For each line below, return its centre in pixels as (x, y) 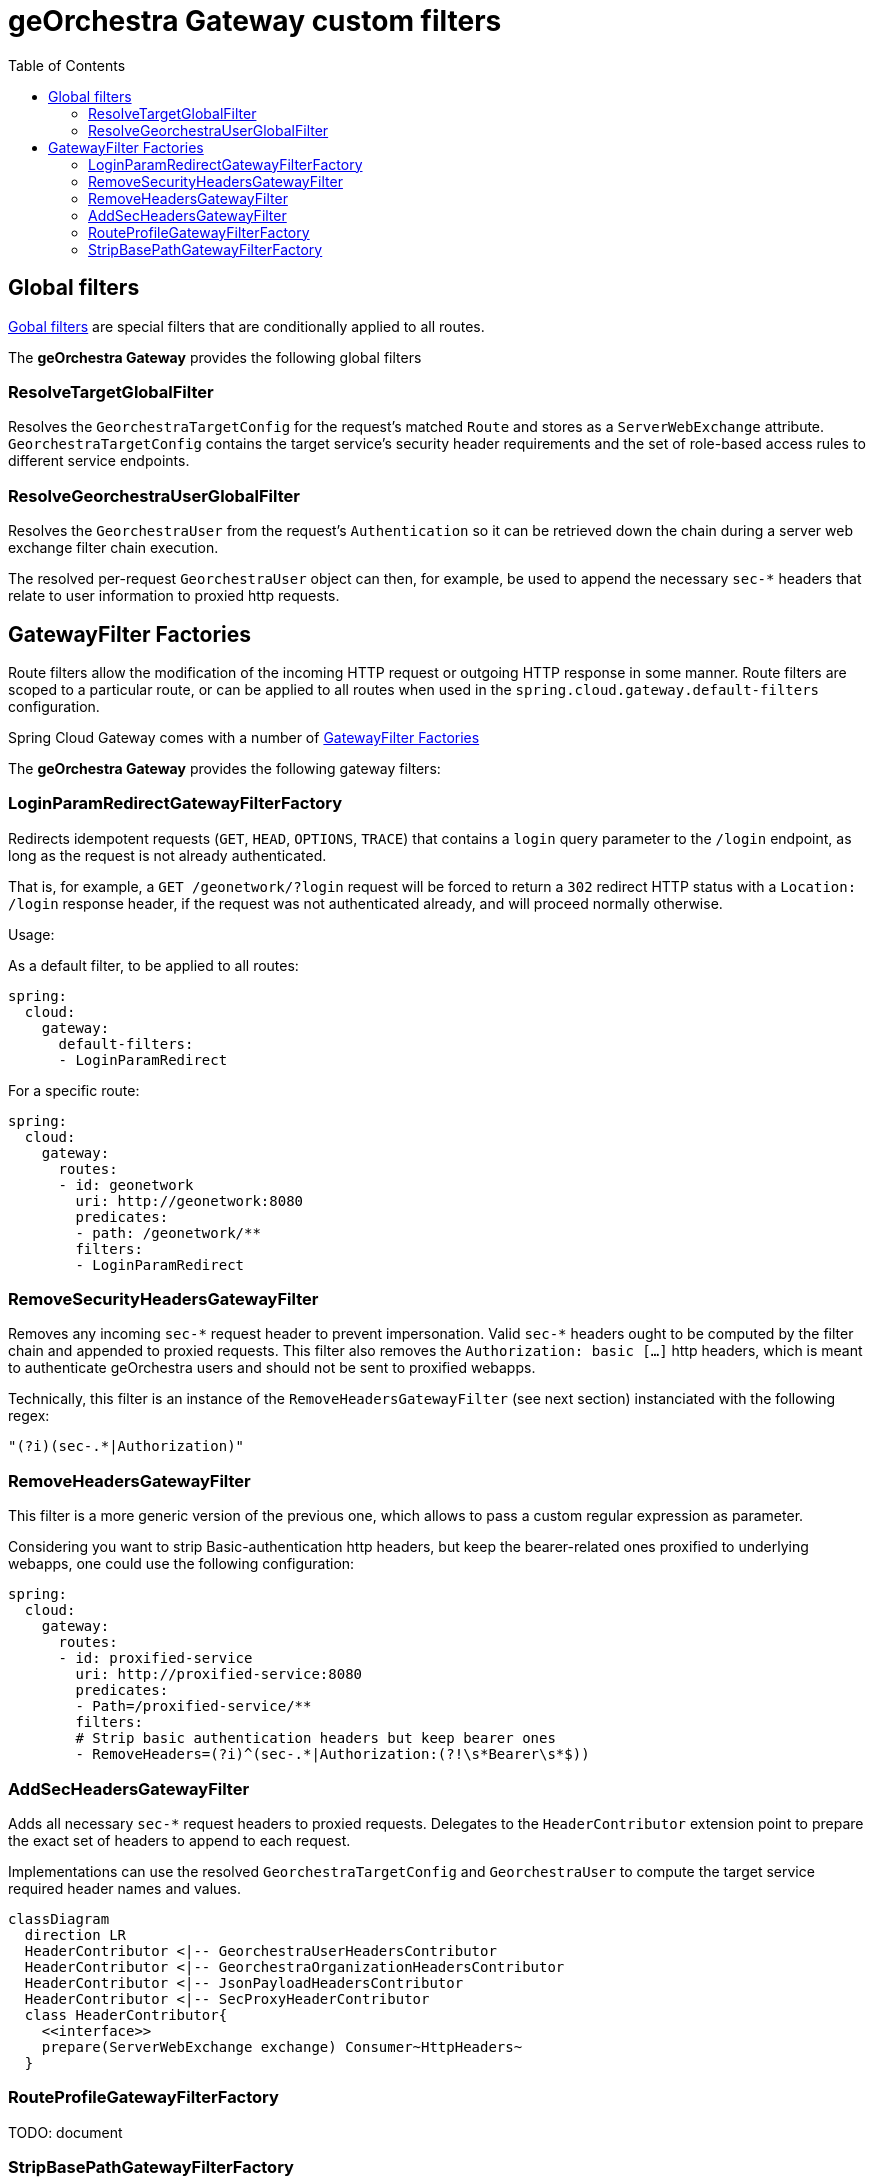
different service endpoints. (99, 461)
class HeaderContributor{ (126, 2014)
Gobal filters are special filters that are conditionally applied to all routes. (246, 326)
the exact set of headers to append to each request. (179, 1840)
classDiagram (59, 1918)
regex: (29, 1416)
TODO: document (65, 2132)
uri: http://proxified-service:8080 (219, 1674)
